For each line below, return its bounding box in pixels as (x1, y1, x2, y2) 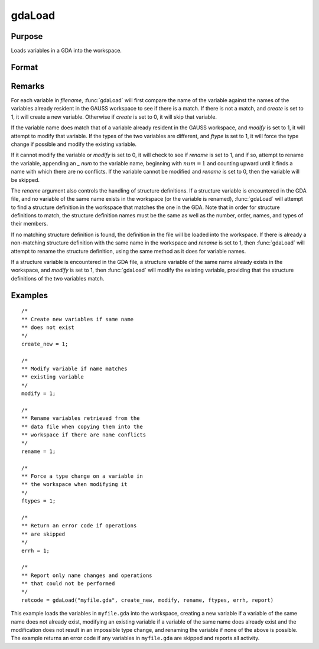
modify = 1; (21, 390, 56, 397)
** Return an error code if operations (21, 523, 137, 529)
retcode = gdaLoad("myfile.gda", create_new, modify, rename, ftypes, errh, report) (21, 596, 274, 604)
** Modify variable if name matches (21, 365, 128, 372)
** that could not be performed (21, 580, 115, 587)
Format (11, 62, 38, 72)
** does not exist (21, 324, 75, 331)
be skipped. (11, 176, 40, 183)
